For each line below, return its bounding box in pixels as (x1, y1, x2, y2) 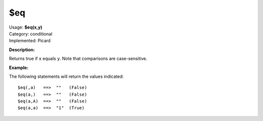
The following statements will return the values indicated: (9, 73, 124, 79)
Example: (9, 65, 29, 70)
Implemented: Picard (9, 38, 51, 44)
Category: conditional (9, 31, 53, 36)
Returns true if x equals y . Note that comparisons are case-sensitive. (9, 56, 148, 62)
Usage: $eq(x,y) (9, 24, 42, 30)
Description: (9, 47, 35, 52)
